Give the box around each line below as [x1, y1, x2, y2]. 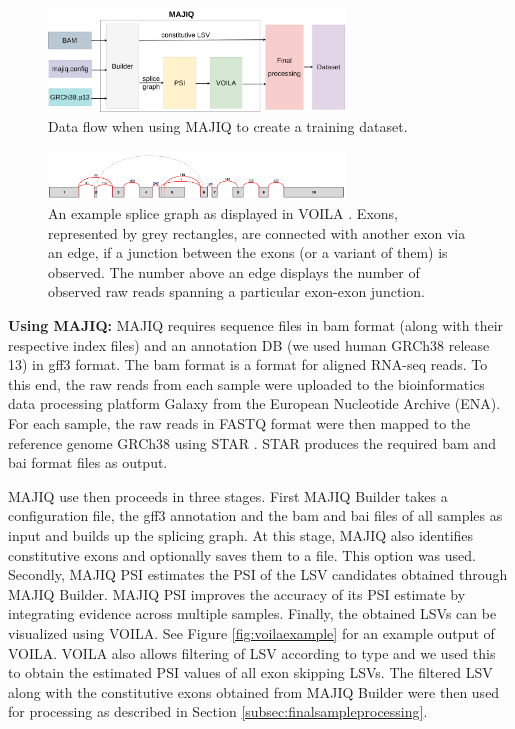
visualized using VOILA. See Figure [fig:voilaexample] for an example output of [8, 622, 495, 643]
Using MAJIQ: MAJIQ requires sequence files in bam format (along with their [8, 315, 504, 336]
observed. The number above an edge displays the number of [48, 261, 420, 282]
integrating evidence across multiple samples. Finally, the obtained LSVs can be [8, 603, 497, 624]
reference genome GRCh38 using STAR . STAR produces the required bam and [8, 432, 496, 453]
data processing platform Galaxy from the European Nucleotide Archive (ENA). [8, 393, 501, 414]
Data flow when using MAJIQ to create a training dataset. [48, 115, 408, 136]
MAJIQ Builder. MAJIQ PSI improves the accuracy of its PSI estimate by [8, 583, 466, 604]
